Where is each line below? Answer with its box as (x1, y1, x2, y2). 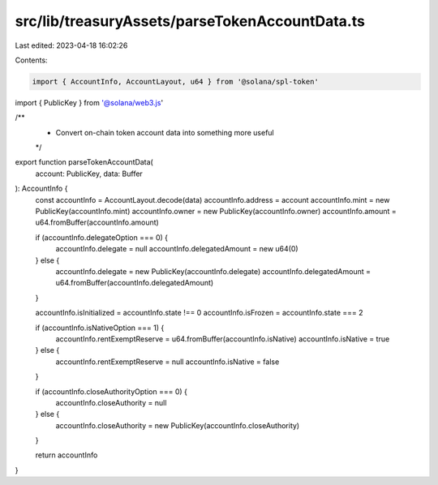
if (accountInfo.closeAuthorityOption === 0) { (35, 386, 188, 397)
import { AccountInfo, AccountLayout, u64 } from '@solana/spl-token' (32, 77, 320, 86)
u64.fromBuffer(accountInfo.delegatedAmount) (55, 278, 214, 288)
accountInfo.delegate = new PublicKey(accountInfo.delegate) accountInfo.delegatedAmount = (55, 266, 371, 276)
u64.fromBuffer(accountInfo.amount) (35, 217, 160, 227)
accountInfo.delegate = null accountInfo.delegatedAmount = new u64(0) (55, 244, 299, 254)
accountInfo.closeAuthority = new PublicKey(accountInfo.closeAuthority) (55, 420, 300, 430)
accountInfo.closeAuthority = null (55, 397, 167, 407)
